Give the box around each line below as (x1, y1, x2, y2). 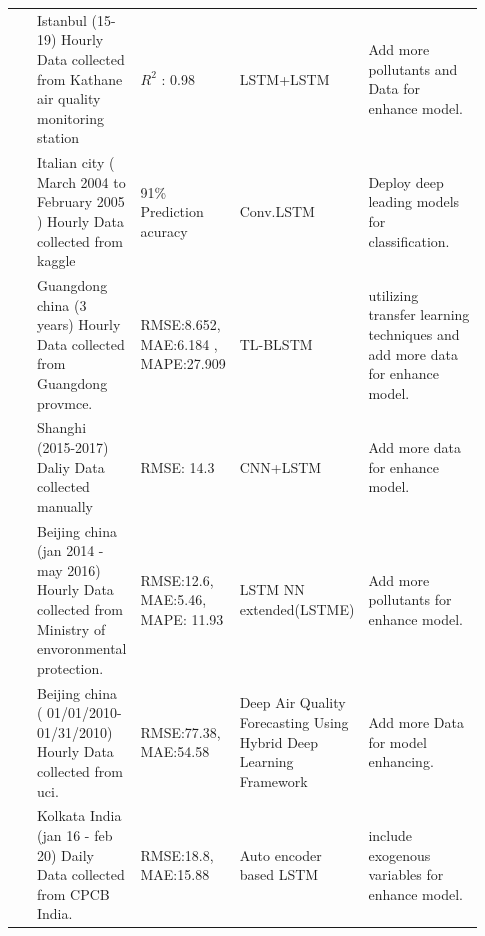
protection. (37, 657, 104, 678)
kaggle (37, 250, 76, 271)
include (368, 825, 412, 845)
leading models (368, 191, 460, 212)
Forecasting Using (239, 711, 349, 732)
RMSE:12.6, (140, 569, 214, 590)
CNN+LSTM (239, 456, 322, 477)
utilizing (368, 284, 419, 305)
